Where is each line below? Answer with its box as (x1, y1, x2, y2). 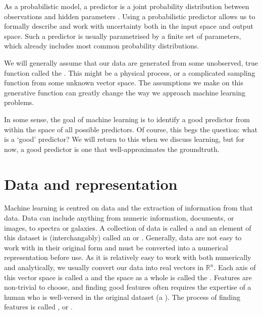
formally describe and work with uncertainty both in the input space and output (4, 21, 253, 31)
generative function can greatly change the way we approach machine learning (4, 87, 246, 97)
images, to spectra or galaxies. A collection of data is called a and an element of (4, 222, 251, 233)
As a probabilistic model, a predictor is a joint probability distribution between (4, 1, 249, 11)
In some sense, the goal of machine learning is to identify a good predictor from (4, 114, 250, 124)
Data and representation (4, 173, 178, 194)
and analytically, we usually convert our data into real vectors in (4, 262, 204, 272)
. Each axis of (214, 262, 256, 272)
